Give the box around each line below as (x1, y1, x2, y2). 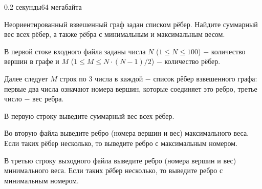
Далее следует (4, 73, 48, 83)
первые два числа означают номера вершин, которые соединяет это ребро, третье (4, 83, 257, 94)
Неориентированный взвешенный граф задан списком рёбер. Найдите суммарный (4, 18, 258, 29)
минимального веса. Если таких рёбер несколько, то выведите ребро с (4, 165, 223, 176)
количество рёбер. (164, 56, 221, 67)
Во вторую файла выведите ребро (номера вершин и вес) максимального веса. (4, 128, 249, 138)
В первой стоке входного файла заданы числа (4, 46, 146, 56)
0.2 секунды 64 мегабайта (4, 2, 82, 12)
